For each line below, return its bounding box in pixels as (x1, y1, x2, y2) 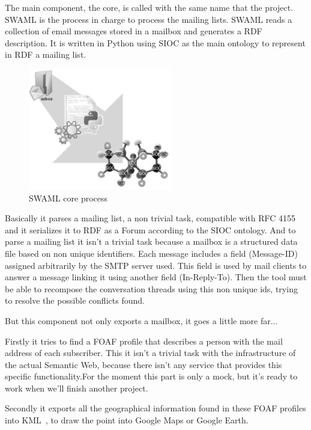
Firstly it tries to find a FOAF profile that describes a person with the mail (5, 334, 283, 347)
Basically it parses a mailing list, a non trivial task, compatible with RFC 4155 (5, 212, 296, 224)
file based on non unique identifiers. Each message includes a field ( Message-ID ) (5, 247, 298, 259)
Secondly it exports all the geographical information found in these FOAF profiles (5, 402, 306, 414)
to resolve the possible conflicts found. (5, 294, 145, 307)
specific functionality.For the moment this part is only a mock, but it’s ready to (5, 370, 298, 382)
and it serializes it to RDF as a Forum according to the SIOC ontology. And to (5, 223, 296, 236)
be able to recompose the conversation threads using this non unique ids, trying (5, 282, 298, 295)
